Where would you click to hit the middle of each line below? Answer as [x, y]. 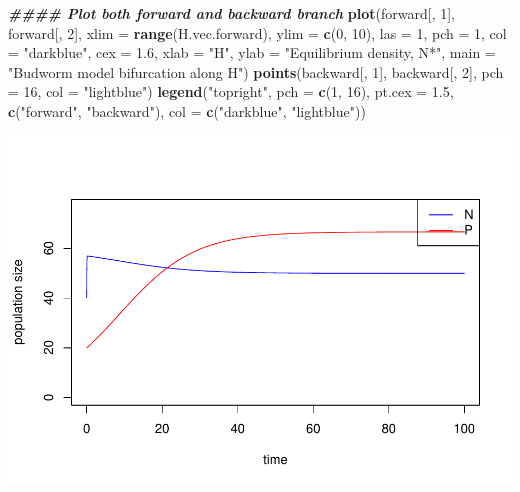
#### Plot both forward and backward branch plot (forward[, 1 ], [231, 13]
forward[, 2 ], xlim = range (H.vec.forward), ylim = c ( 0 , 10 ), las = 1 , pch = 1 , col [257, 32]
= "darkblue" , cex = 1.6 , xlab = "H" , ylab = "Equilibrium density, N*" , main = [252, 52]
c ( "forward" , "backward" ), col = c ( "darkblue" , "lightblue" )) [187, 110]
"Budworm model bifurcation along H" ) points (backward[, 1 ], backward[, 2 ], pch [256, 71]
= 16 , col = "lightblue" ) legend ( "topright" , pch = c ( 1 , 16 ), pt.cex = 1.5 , [231, 91]
